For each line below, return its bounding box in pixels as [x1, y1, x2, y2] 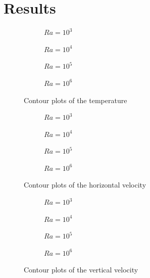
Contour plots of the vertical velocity [24, 264, 138, 275]
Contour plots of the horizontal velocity [24, 179, 146, 190]
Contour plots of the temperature [24, 95, 127, 105]
